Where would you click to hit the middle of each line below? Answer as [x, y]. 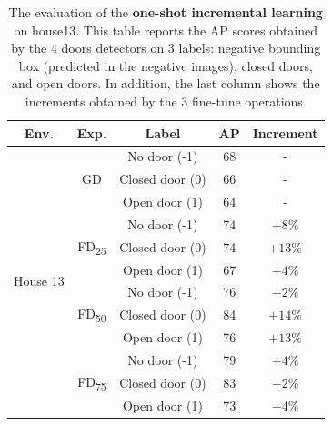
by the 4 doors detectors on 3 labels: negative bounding [166, 48]
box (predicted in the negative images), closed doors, [166, 65]
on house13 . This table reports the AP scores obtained [166, 30]
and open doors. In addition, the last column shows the [166, 83]
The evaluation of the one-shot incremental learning [166, 12]
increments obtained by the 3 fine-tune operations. [166, 101]
